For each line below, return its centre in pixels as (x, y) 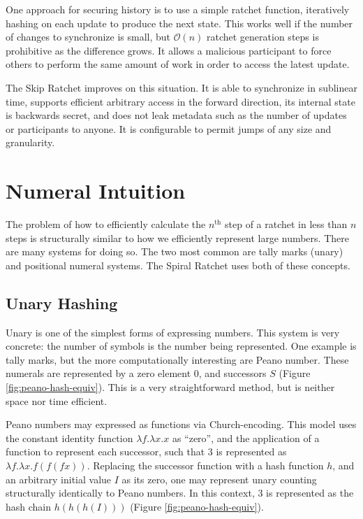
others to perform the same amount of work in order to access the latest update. (178, 64)
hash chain (29, 506)
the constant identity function (69, 438)
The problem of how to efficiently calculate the (106, 224)
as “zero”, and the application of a (246, 438)
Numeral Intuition (96, 191)
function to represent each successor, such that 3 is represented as (146, 452)
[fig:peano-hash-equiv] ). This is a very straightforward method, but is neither (170, 387)
